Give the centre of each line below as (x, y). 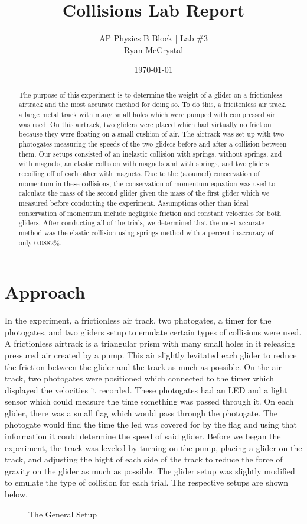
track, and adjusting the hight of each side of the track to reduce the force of (144, 459)
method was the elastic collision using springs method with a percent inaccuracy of (146, 232)
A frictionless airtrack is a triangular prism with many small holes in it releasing (150, 343)
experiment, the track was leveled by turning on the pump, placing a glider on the (153, 447)
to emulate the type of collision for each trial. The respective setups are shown (146, 482)
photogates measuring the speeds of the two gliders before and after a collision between (153, 143)
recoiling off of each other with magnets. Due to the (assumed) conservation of (139, 173)
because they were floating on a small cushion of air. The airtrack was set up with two (151, 134)
